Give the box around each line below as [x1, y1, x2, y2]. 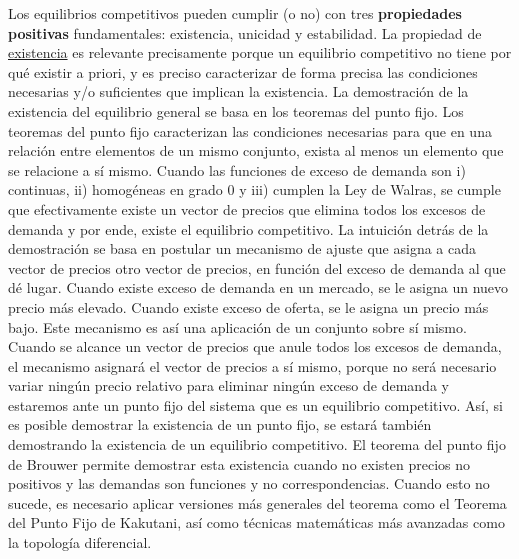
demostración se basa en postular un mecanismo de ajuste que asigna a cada [8, 238, 477, 259]
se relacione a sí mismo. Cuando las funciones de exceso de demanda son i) [8, 159, 466, 180]
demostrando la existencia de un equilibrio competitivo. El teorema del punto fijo [8, 434, 506, 455]
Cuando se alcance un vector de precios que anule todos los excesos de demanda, [8, 336, 502, 357]
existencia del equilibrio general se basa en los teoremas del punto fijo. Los [8, 100, 464, 121]
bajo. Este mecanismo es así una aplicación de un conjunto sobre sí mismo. [8, 316, 467, 337]
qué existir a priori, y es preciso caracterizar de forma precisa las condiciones [8, 61, 478, 82]
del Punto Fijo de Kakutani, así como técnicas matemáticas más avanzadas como [8, 512, 505, 533]
